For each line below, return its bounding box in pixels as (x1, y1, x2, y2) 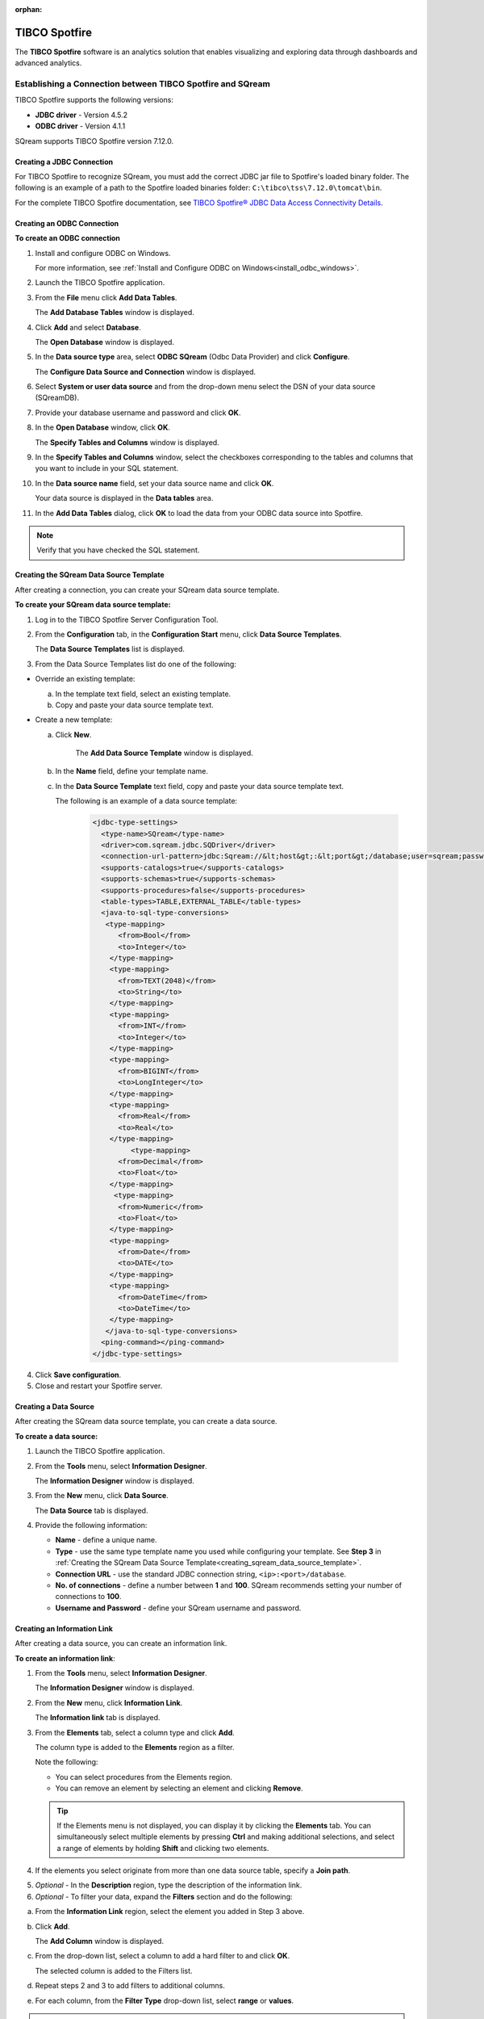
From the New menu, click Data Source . (35, 1491, 169, 1501)
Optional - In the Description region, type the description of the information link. (35, 1880, 302, 1890)
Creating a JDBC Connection (15, 157, 113, 166)
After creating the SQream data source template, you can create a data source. (15, 1417, 277, 1426)
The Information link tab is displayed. (35, 1713, 161, 1723)
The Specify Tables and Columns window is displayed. (35, 437, 219, 447)
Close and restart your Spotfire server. (35, 1381, 163, 1391)
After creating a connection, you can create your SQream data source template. (15, 585, 280, 594)
